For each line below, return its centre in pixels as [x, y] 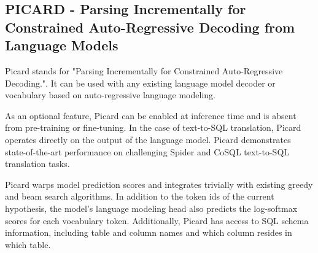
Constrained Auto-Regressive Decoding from [150, 27]
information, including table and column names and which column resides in [149, 232]
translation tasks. [37, 164]
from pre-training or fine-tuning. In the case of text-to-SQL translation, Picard [153, 127]
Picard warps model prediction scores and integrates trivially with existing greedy [159, 184]
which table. [28, 244]
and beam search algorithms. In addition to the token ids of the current [140, 196]
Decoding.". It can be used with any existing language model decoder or [140, 83]
